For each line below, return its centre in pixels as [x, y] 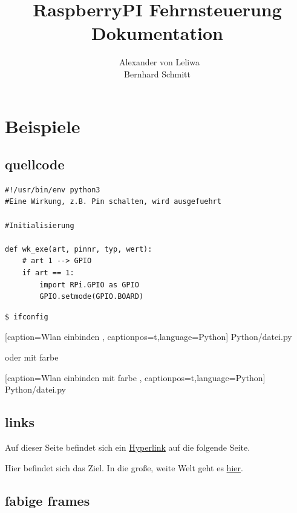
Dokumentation [157, 33]
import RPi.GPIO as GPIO [89, 285]
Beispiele [43, 126]
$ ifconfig [27, 317]
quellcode [35, 164]
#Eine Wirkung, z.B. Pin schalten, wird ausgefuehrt [113, 202]
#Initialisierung [40, 225]
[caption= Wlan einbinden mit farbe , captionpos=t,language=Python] [135, 377]
